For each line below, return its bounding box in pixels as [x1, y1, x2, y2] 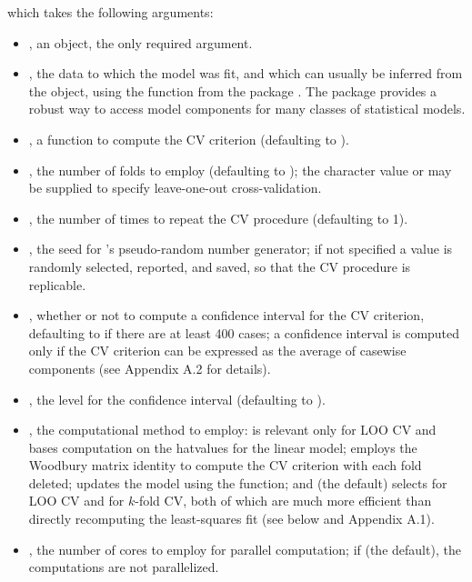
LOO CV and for [28, 491, 125, 510]
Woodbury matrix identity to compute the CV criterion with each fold [28, 456, 422, 475]
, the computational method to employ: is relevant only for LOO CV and [28, 420, 437, 439]
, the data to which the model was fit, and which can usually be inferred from [28, 64, 463, 83]
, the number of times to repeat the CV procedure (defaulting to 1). [28, 208, 408, 227]
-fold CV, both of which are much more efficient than [135, 491, 432, 510]
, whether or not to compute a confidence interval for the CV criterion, [28, 306, 425, 325]
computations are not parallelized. [28, 557, 219, 577]
